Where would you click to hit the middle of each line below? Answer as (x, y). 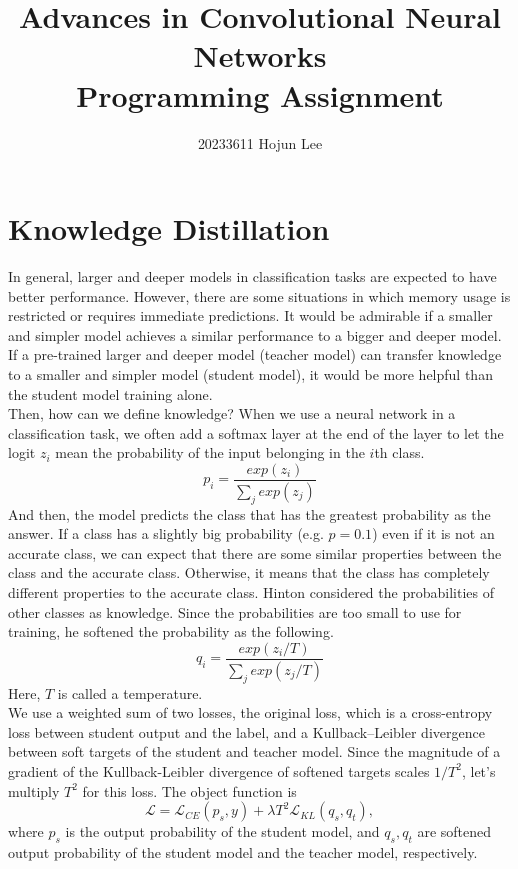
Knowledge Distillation (169, 228)
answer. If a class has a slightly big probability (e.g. (166, 533)
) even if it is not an (433, 533)
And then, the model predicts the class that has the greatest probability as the (249, 513)
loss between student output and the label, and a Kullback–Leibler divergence (246, 731)
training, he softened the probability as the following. (171, 631)
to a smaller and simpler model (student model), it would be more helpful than (250, 374)
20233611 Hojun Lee (260, 142)
